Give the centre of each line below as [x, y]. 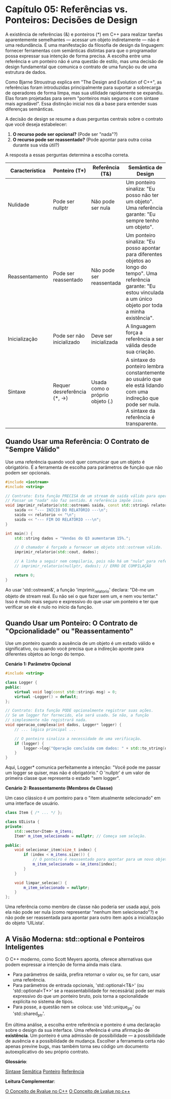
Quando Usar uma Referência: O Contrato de [77, 442]
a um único [139, 299]
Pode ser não [69, 335]
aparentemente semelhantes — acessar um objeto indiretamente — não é [82, 40]
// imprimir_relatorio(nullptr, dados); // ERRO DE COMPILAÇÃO [83, 566]
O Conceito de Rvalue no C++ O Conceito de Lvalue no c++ [68, 1091]
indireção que [142, 398]
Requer [61, 385]
